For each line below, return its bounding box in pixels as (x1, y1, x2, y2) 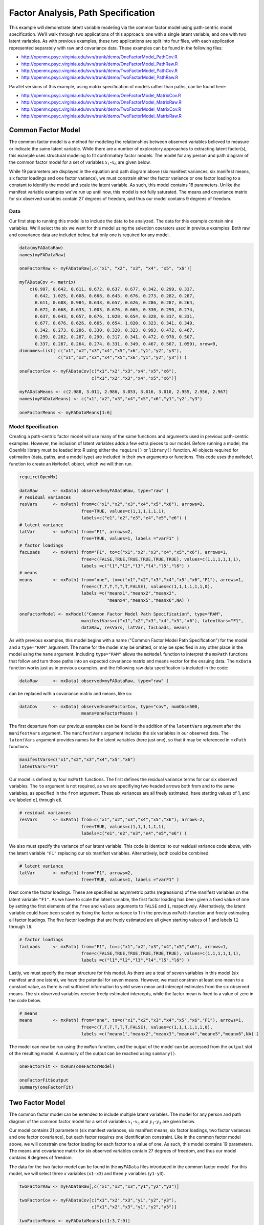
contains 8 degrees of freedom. (9, 1154, 73, 1161)
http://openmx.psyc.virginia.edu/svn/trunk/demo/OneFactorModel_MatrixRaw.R (21, 99, 182, 105)
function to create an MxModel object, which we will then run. (9, 461, 133, 466)
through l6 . (9, 924, 33, 930)
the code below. (9, 997, 42, 1003)
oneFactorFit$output (19, 1078, 68, 1083)
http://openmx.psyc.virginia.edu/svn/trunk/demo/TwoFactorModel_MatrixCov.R (21, 106, 181, 112)
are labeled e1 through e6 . (9, 797, 63, 803)
